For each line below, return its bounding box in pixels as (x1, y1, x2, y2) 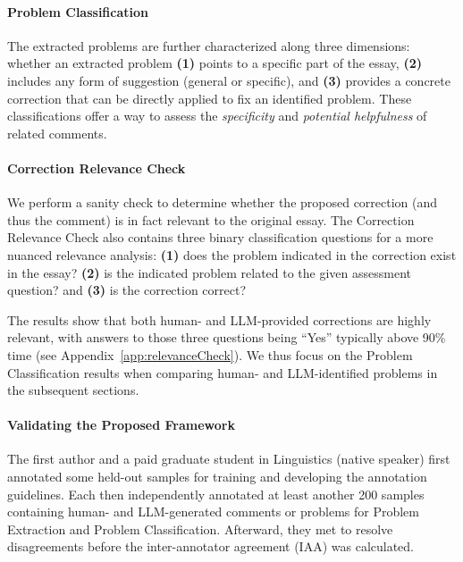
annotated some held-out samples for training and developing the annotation (7, 467, 427, 486)
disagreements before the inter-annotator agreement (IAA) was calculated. (7, 537, 414, 556)
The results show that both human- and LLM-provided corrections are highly (7, 310, 432, 329)
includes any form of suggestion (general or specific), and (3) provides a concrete (7, 71, 450, 89)
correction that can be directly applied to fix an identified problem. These (7, 88, 412, 107)
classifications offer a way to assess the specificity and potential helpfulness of (7, 106, 427, 125)
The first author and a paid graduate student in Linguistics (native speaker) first (7, 449, 450, 468)
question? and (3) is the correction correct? (7, 281, 247, 299)
